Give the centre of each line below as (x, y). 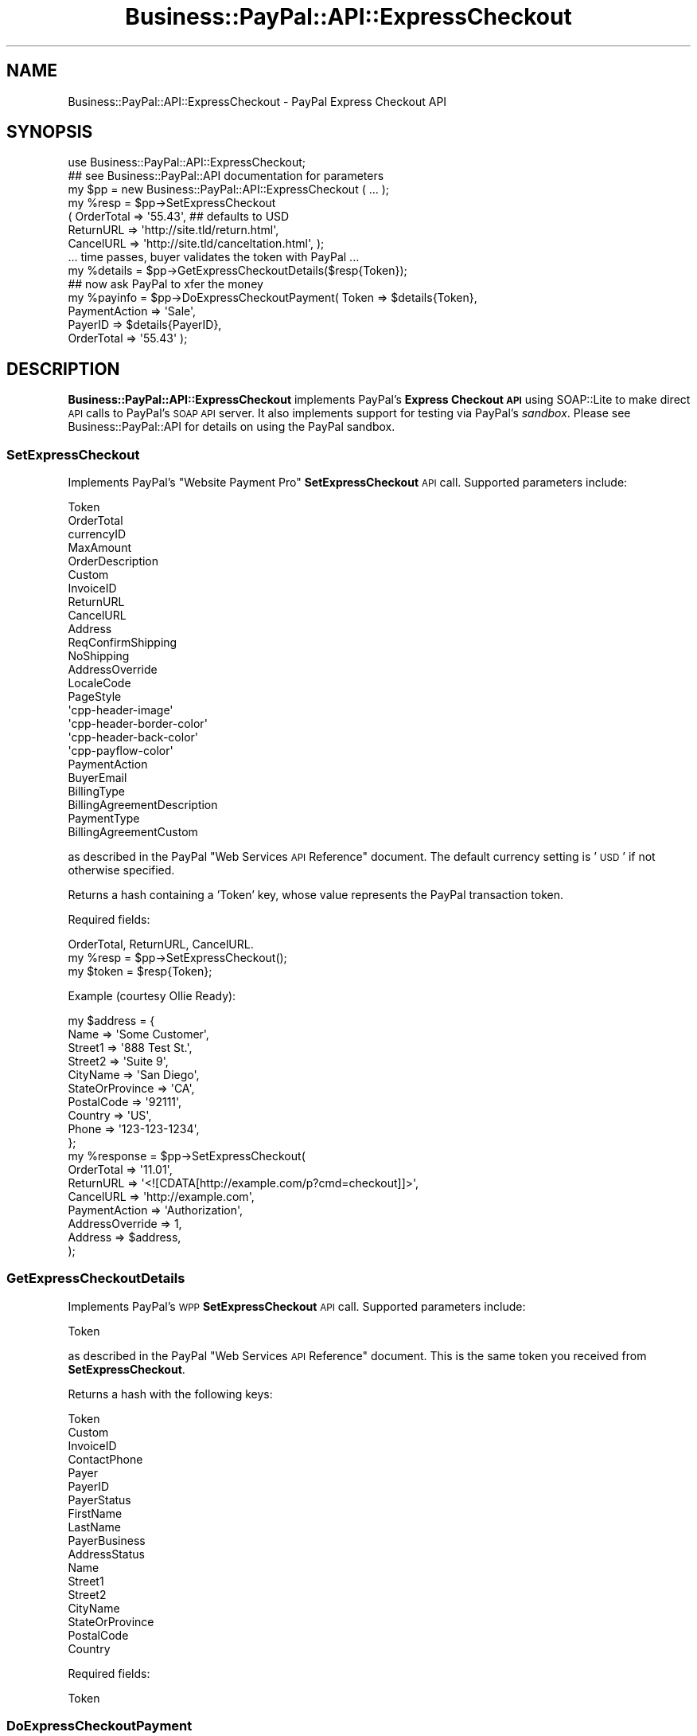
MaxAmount (99, 548)
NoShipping (99, 656)
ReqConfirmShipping (123, 643)
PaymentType (104, 819)
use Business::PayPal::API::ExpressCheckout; (187, 162)
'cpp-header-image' (121, 710)
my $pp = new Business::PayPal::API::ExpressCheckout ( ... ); (229, 190)
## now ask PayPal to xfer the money (165, 284)
